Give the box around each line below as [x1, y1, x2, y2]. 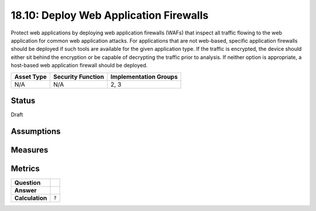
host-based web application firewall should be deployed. [11, 62, 148, 69]
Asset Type [14, 72, 47, 81]
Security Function [53, 72, 105, 81]
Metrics [11, 164, 40, 174]
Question [14, 178, 41, 186]
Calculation [14, 193, 47, 202]
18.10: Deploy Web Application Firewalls [11, 9, 209, 22]
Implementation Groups [110, 72, 178, 81]
